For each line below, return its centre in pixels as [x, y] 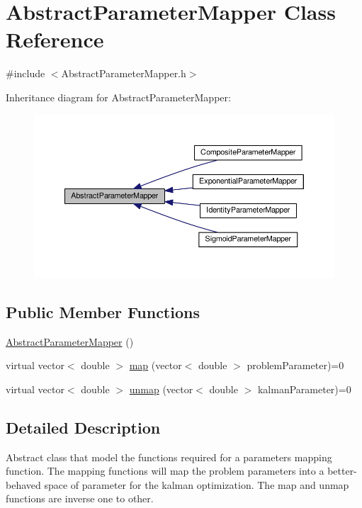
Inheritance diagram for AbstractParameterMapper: [118, 97]
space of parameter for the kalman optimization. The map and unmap [197, 484]
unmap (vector [161, 389]
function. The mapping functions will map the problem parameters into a [165, 471]
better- [342, 471]
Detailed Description [83, 427]
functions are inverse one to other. [80, 498]
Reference [55, 39]
